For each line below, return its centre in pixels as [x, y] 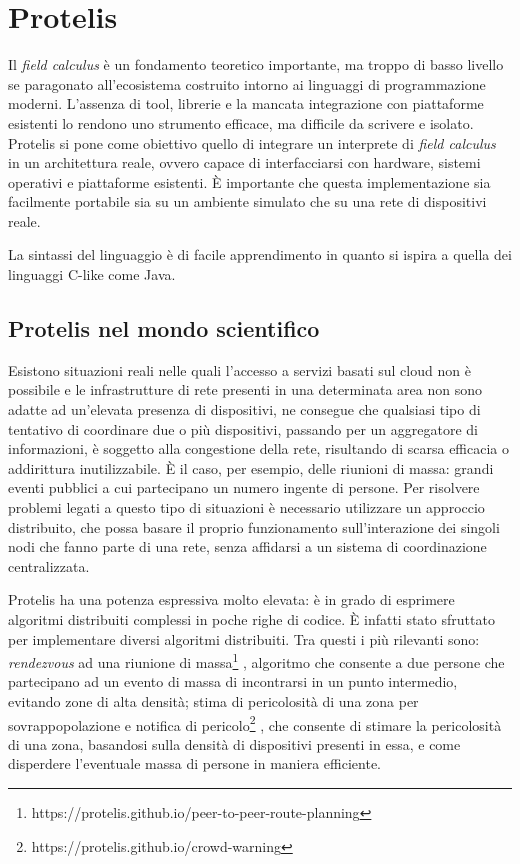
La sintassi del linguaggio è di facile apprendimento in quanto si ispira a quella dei [260, 254]
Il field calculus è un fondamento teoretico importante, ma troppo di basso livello [256, 64]
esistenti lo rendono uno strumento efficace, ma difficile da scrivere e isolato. [241, 122]
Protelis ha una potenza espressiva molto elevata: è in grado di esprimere [231, 599]
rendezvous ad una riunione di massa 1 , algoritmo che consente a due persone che [256, 660]
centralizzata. [49, 565]
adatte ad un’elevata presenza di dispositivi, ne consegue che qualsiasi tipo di [244, 409]
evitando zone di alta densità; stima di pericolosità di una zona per [213, 701]
